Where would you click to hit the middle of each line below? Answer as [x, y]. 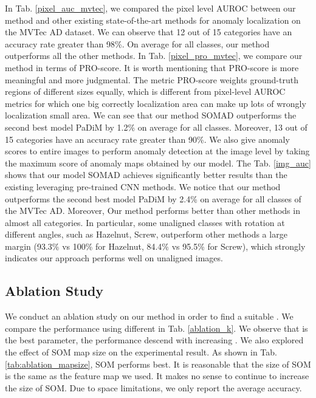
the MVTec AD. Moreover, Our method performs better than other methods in [153, 211]
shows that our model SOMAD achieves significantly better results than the [146, 175]
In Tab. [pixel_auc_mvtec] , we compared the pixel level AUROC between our [150, 8]
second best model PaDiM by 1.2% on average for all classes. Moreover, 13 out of [156, 127]
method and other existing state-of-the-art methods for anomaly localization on [153, 20]
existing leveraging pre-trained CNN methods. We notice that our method [143, 186]
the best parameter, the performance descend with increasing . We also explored [154, 340]
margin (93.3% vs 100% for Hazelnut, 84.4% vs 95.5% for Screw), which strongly [155, 246]
